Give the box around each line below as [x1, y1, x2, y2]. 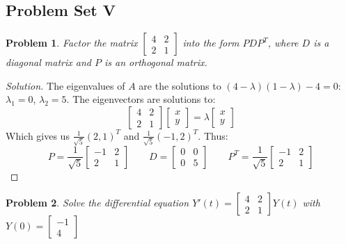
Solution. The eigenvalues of [6, 78, 125, 92]
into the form [182, 35, 239, 50]
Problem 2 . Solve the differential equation [6, 195, 189, 210]
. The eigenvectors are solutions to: [66, 92, 216, 106]
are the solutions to [139, 78, 221, 92]
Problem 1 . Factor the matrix [6, 35, 138, 50]
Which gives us [6, 128, 70, 143]
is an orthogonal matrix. [104, 55, 207, 70]
